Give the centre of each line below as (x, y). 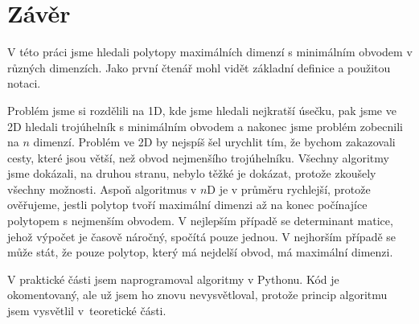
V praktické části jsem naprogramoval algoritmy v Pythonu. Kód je (173, 279)
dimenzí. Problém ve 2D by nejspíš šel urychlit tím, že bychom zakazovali (214, 142)
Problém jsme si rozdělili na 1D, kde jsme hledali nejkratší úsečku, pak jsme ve (202, 110)
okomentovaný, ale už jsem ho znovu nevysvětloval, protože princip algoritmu (197, 295)
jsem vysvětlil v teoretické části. (87, 311)
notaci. (24, 83)
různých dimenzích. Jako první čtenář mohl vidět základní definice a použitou (199, 67)
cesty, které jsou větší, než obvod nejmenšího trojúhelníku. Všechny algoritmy (198, 157)
